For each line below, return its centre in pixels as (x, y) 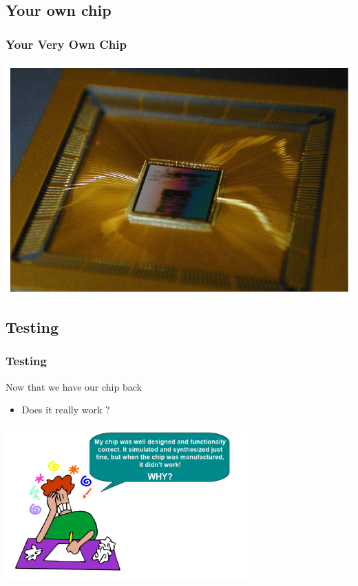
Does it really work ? (66, 410)
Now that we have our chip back (74, 386)
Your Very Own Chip (66, 44)
